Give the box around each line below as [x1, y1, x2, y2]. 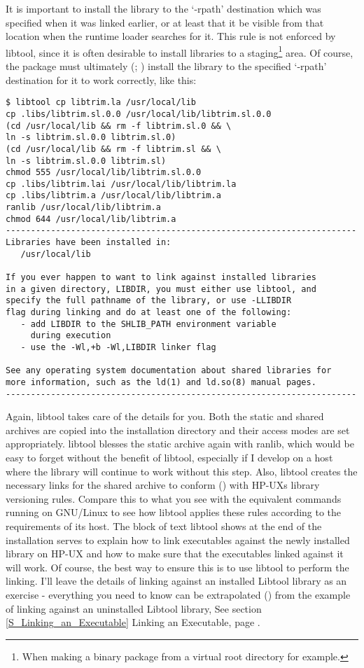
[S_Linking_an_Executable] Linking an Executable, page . [6, 615, 260, 629]
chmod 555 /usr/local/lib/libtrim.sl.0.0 [6, 167, 202, 178]
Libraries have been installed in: [6, 237, 171, 248]
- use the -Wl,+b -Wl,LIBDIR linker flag [20, 342, 216, 352]
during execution [30, 330, 111, 341]
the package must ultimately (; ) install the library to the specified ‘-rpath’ [6, 59, 327, 74]
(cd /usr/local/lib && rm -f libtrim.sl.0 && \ [6, 120, 232, 131]
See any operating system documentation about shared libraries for [6, 366, 332, 376]
